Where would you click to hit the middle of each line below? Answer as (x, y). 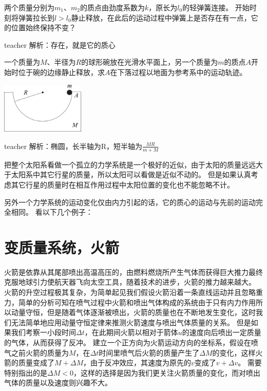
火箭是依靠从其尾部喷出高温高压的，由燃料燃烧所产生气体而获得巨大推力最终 (133, 272)
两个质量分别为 (29, 7)
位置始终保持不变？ (43, 27)
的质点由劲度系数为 (112, 7)
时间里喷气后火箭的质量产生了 (149, 352)
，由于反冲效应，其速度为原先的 (137, 362)
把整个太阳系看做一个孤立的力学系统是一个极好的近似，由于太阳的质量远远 (130, 164)
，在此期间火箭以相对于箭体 (131, 332)
